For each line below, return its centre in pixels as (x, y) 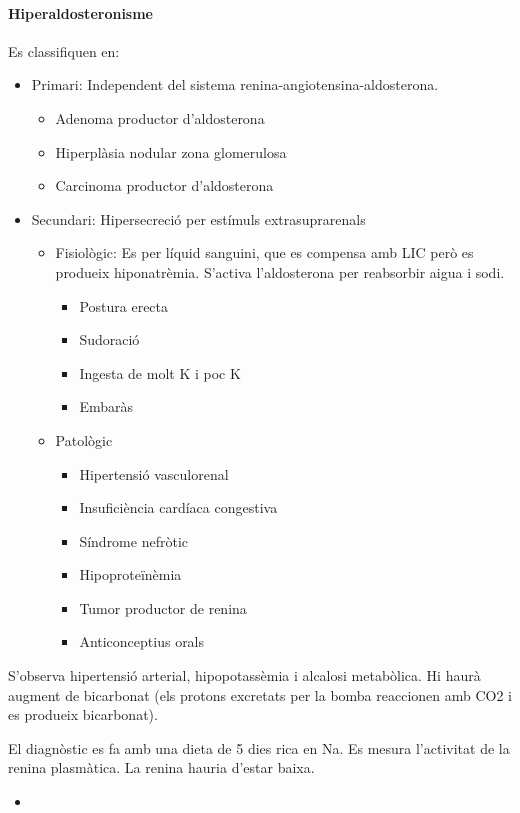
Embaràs (106, 406)
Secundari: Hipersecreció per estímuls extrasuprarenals (198, 218)
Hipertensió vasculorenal (154, 473)
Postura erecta (124, 305)
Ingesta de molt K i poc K (160, 372)
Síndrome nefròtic (133, 540)
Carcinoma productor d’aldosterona (164, 185)
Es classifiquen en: (64, 50)
